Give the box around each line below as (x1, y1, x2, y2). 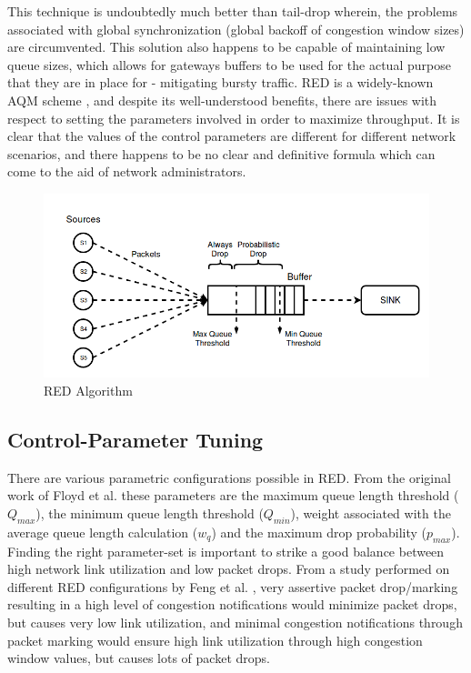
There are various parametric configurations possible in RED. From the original (7, 467, 451, 487)
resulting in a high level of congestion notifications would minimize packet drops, (7, 595, 457, 614)
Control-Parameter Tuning (7, 426, 264, 454)
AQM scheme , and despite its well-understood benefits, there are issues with (7, 90, 437, 109)
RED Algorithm (44, 381, 133, 400)
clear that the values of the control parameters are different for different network (7, 126, 456, 146)
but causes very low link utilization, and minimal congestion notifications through (7, 612, 463, 631)
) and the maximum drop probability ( (211, 522, 427, 541)
